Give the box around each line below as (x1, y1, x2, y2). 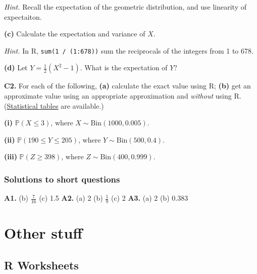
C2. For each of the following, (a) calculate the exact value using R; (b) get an (4, 80, 251, 91)
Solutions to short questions (4, 172, 120, 185)
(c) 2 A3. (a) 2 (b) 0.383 (111, 193, 188, 203)
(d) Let (4, 62, 28, 73)
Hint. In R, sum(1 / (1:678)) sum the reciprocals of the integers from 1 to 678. (4, 45, 253, 56)
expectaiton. (4, 11, 42, 22)
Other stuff (4, 222, 83, 243)
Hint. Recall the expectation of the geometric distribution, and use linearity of (4, 2, 246, 12)
